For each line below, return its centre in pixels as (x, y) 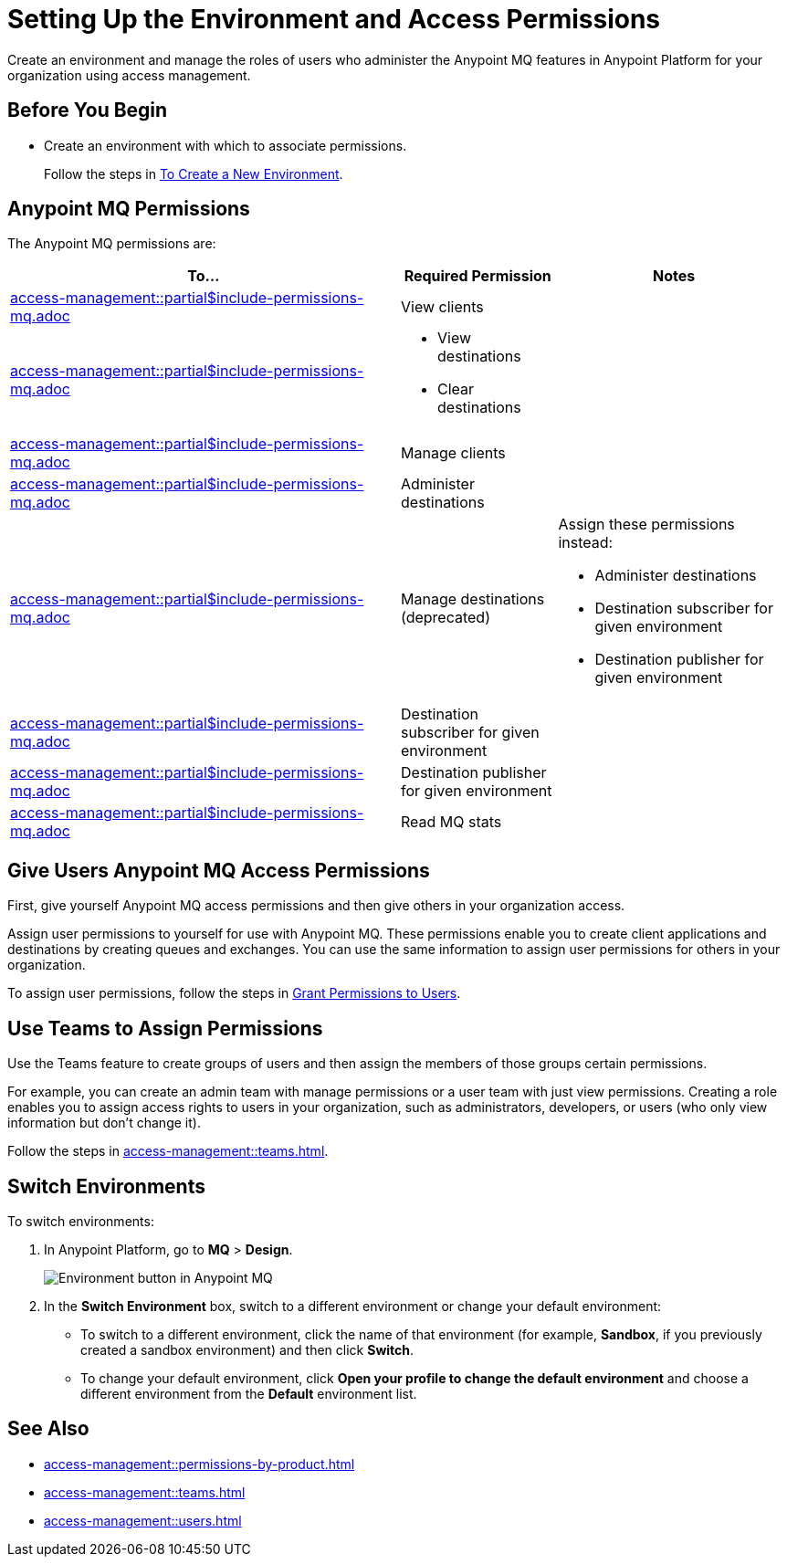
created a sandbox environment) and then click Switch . (247, 1349)
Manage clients (453, 453)
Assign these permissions (646, 525)
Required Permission (477, 276)
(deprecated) (446, 618)
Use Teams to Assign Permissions (165, 1028)
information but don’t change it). (104, 1123)
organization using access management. (129, 75)
